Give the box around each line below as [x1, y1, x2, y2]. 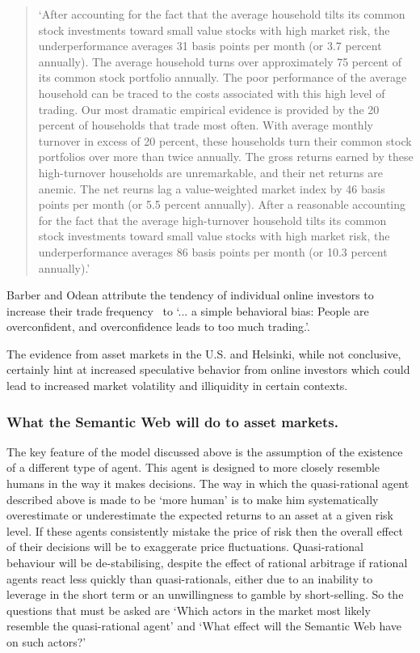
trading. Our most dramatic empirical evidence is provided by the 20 [38, 100, 380, 117]
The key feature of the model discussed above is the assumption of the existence [6, 443, 403, 460]
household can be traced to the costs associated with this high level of [38, 84, 385, 101]
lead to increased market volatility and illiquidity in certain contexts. [6, 377, 348, 394]
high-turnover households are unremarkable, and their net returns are [38, 163, 383, 180]
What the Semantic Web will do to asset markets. [6, 411, 338, 431]
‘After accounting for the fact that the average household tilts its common [38, 6, 405, 22]
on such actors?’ [6, 634, 86, 650]
